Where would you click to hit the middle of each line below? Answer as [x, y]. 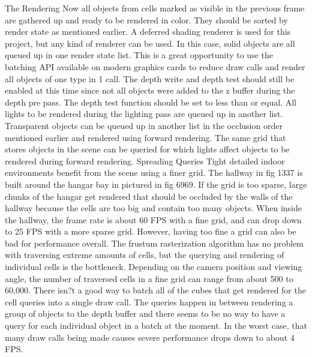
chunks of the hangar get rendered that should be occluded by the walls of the [149, 196]
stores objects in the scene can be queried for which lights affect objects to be [147, 149]
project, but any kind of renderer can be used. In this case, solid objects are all [150, 43]
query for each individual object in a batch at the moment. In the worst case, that [156, 325]
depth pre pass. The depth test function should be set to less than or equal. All [151, 102]
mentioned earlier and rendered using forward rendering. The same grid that [145, 137]
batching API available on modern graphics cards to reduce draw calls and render [155, 66]
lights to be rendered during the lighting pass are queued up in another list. [144, 114]
